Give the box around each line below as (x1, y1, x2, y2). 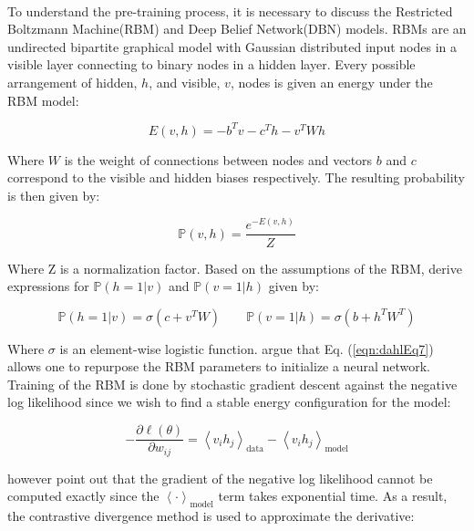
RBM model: (7, 90, 79, 109)
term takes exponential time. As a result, (218, 486, 448, 505)
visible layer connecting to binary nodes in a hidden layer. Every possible (7, 55, 416, 74)
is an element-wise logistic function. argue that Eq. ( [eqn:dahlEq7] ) (59, 338, 434, 358)
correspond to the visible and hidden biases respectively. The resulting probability (7, 168, 465, 187)
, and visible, (149, 72, 221, 91)
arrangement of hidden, (7, 72, 138, 91)
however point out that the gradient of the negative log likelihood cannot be (7, 468, 433, 487)
